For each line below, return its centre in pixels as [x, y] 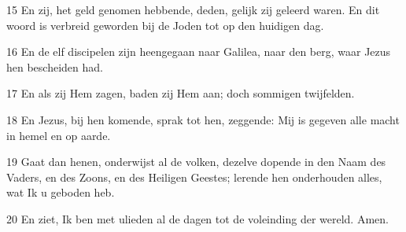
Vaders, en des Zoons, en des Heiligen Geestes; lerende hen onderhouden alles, [194, 177]
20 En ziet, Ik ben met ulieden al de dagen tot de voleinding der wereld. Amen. [197, 218]
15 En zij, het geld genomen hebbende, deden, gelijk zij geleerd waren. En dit [193, 9]
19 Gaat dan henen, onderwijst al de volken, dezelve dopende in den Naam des [196, 162]
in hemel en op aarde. [59, 135]
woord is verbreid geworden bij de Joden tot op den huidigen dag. [165, 25]
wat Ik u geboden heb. [61, 192]
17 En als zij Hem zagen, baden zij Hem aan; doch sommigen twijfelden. [181, 93]
